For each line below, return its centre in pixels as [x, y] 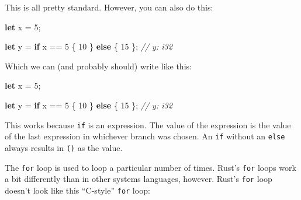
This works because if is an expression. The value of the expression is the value [148, 124]
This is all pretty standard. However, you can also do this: [109, 7]
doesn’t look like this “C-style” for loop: [77, 190]
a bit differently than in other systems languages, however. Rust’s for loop [139, 179]
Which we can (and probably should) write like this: [98, 66]
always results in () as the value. [64, 147]
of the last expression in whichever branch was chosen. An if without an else [145, 136]
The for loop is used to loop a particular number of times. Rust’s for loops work [150, 167]
